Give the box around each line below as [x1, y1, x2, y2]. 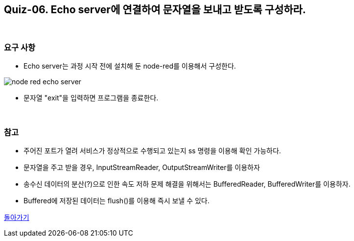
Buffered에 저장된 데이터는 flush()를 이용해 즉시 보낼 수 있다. [24, 196, 210, 205]
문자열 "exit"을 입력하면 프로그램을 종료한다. [24, 94, 159, 102]
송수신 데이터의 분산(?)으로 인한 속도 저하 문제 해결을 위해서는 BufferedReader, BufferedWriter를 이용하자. [24, 179, 351, 188]
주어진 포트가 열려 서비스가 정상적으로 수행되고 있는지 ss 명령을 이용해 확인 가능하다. [24, 146, 281, 155]
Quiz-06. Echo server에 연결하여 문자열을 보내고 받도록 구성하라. [4, 3, 306, 16]
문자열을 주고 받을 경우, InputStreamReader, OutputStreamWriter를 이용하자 [24, 163, 260, 171]
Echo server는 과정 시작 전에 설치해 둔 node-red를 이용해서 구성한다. [24, 62, 236, 71]
